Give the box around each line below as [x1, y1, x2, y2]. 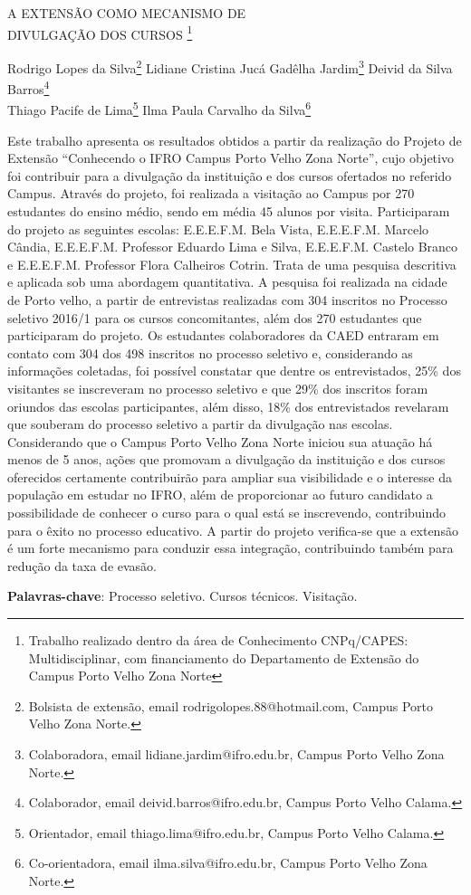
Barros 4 [7, 77, 50, 98]
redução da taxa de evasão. [7, 556, 157, 575]
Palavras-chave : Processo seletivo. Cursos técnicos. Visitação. [7, 586, 358, 605]
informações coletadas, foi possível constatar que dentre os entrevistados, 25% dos [7, 361, 461, 380]
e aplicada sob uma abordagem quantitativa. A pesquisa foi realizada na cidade [7, 272, 447, 291]
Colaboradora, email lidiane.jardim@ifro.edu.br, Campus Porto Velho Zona [28, 745, 445, 763]
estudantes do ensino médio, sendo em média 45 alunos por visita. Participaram [7, 201, 450, 220]
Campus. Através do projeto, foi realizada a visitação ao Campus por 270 [7, 184, 415, 203]
